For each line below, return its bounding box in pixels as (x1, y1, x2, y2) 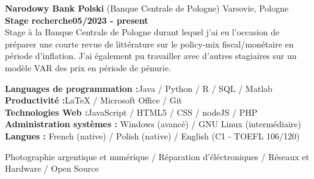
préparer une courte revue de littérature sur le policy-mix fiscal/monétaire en (5, 37, 294, 50)
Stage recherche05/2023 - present (5, 13, 148, 26)
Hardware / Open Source (5, 162, 99, 175)
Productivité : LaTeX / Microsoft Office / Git (5, 94, 183, 107)
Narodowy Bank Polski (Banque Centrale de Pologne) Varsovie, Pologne (5, 2, 289, 14)
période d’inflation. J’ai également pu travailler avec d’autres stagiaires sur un (5, 49, 297, 62)
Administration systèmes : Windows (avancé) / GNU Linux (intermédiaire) (5, 118, 301, 130)
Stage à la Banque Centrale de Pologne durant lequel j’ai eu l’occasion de (5, 26, 280, 38)
